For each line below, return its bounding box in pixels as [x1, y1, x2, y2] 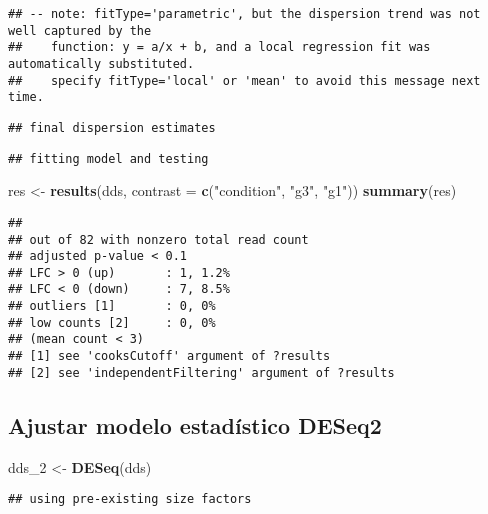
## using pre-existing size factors [8, 492, 252, 507]
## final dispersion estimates [8, 120, 216, 135]
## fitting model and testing [8, 151, 209, 166]
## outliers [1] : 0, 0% [8, 299, 216, 314]
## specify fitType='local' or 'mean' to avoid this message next [8, 73, 481, 88]
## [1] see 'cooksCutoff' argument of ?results [8, 349, 331, 364]
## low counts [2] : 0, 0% [8, 315, 216, 330]
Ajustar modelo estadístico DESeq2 [8, 409, 382, 440]
